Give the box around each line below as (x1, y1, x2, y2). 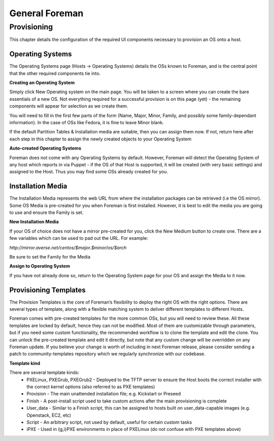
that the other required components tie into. (9, 70, 101, 76)
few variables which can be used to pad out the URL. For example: (9, 235, 148, 241)
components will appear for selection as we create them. (9, 103, 128, 109)
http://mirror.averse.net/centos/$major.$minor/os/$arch (9, 244, 127, 250)
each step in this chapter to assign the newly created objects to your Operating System (9, 136, 192, 142)
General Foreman (9, 8, 84, 19)
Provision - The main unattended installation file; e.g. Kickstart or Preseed (26, 391, 181, 397)
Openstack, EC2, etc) (26, 412, 71, 418)
